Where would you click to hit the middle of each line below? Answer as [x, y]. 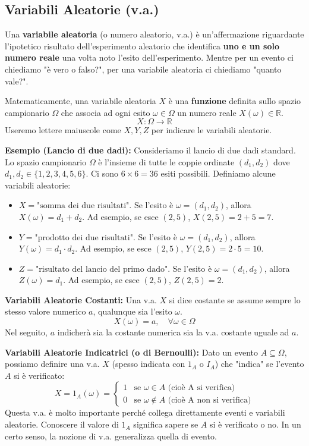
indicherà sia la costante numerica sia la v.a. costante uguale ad [173, 332]
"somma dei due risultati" [83, 206]
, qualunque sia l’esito [133, 311]
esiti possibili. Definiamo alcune [218, 173]
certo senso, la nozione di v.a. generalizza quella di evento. [111, 436]
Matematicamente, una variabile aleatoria [81, 101]
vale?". [17, 81]
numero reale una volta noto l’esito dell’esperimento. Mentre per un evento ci [149, 57]
